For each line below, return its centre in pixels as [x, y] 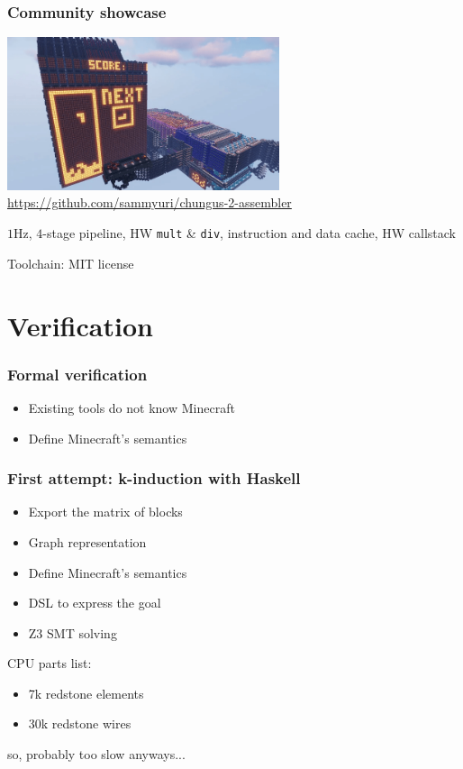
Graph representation [87, 541]
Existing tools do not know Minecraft [132, 407]
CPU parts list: [50, 663]
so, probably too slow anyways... [96, 754]
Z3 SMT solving [73, 632]
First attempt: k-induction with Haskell [154, 478]
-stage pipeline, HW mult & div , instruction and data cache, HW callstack [250, 233]
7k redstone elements [86, 693]
